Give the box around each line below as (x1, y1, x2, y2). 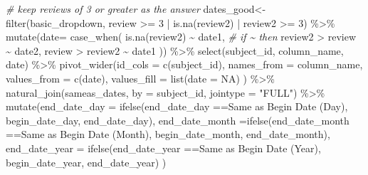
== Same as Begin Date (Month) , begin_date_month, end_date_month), (6, 127, 330, 142)
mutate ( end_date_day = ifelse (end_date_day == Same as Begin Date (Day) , (6, 99, 348, 114)
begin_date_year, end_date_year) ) (6, 154, 167, 169)
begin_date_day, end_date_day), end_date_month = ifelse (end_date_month (6, 112, 349, 127)
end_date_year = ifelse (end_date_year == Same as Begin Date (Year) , (6, 140, 321, 155)
